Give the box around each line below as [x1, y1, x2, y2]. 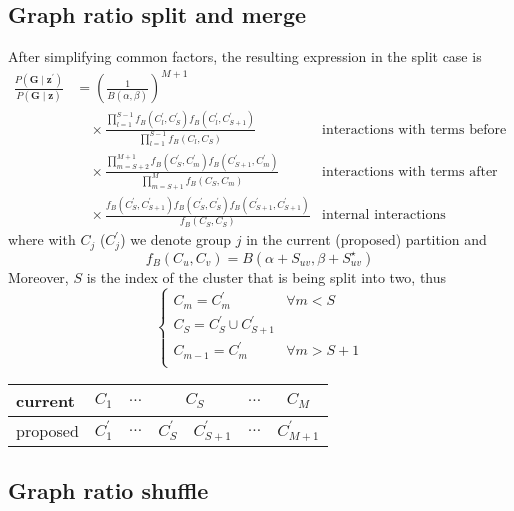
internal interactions [321, 208, 446, 222]
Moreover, [8, 266, 69, 287]
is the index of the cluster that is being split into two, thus [86, 266, 447, 287]
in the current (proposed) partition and [246, 229, 487, 250]
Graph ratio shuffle [8, 475, 209, 506]
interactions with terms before [321, 122, 507, 137]
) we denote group [120, 229, 232, 250]
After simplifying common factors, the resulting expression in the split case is [8, 46, 482, 67]
